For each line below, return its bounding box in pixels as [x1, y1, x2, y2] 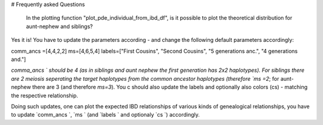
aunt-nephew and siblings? [26, 23, 93, 30]
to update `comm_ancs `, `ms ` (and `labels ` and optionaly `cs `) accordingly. [11, 111, 200, 118]
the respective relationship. [11, 92, 78, 99]
